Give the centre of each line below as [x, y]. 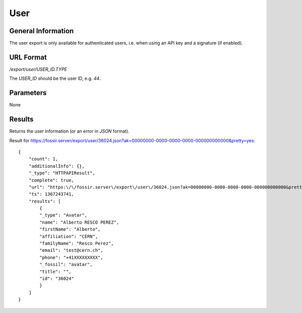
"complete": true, [51, 180]
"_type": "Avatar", [63, 215]
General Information [42, 31]
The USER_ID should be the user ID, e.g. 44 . [55, 78]
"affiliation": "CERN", [69, 236]
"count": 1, [43, 159]
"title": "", [55, 272]
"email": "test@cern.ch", [71, 250]
